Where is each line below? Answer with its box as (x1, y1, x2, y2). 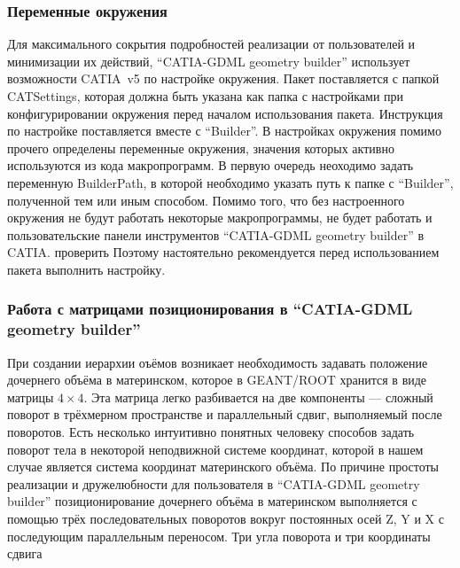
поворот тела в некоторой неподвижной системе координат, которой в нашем (7, 440, 424, 458)
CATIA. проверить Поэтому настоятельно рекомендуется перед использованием (7, 243, 440, 261)
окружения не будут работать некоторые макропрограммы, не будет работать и (7, 208, 433, 227)
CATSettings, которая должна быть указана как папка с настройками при (7, 87, 404, 105)
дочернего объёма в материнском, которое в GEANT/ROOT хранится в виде (7, 370, 427, 389)
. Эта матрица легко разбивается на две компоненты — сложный (83, 387, 433, 406)
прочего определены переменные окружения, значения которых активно (7, 138, 394, 157)
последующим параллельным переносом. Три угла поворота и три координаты (7, 526, 431, 545)
